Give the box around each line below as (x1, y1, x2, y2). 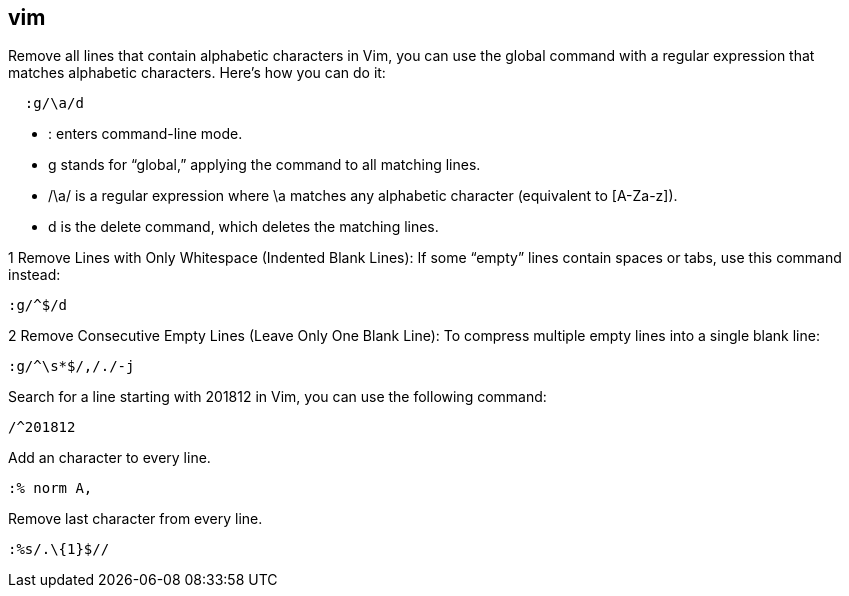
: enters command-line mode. (48, 125, 243, 143)
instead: (8, 266, 61, 284)
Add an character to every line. (8, 449, 211, 467)
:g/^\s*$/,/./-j (8, 358, 135, 375)
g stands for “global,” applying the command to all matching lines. (48, 156, 481, 174)
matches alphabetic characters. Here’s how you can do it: (8, 64, 386, 82)
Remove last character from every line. (8, 510, 263, 528)
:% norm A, (8, 480, 93, 497)
